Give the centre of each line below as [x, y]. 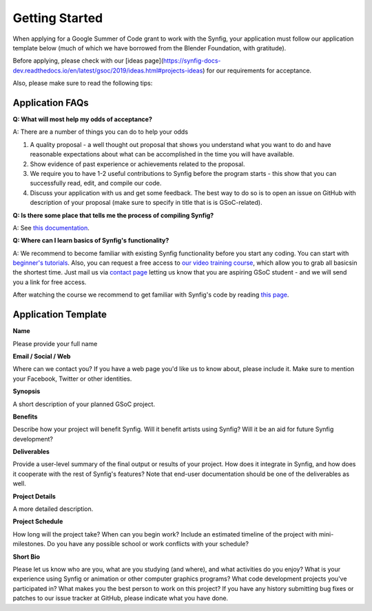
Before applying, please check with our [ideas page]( [88, 61]
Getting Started [58, 18]
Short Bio [27, 557]
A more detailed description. [53, 509]
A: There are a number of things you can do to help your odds [101, 132]
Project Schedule [38, 521]
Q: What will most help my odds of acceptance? [83, 119]
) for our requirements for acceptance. [257, 70]
